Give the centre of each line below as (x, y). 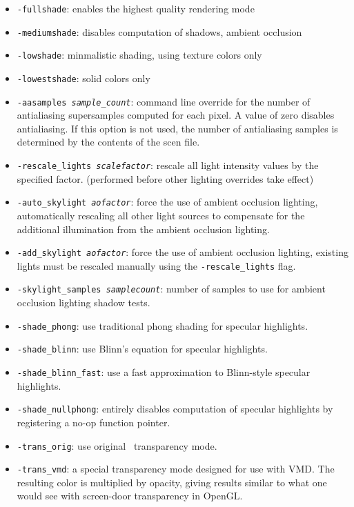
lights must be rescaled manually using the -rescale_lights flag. (156, 265)
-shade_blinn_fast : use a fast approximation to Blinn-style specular (164, 372)
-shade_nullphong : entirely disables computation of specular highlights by (175, 409)
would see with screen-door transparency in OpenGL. (130, 496)
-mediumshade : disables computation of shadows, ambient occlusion (159, 31)
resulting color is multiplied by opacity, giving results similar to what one (172, 482)
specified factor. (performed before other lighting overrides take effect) (165, 178)
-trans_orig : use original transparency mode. (117, 445)
